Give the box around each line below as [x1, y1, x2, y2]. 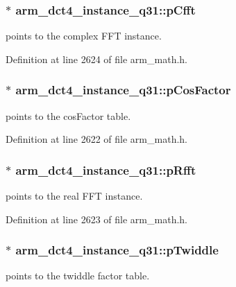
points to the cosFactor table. [6, 108, 131, 123]
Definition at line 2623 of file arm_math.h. [6, 211, 187, 226]
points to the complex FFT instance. [6, 28, 162, 43]
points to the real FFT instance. [6, 189, 143, 203]
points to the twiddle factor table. [6, 268, 150, 283]
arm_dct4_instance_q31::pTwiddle [15, 241, 219, 259]
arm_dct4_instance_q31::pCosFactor [15, 81, 231, 98]
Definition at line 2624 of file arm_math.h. [6, 51, 187, 66]
